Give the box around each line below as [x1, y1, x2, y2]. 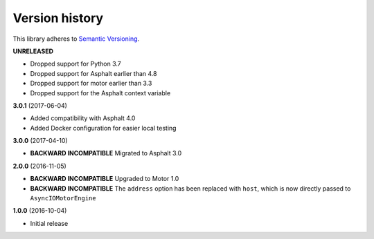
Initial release [30, 219, 69, 227]
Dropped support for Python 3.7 [30, 59, 121, 68]
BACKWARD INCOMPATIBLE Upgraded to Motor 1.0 [30, 175, 179, 183]
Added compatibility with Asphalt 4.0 [30, 114, 136, 122]
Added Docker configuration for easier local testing [30, 124, 177, 132]
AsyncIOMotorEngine [30, 194, 96, 202]
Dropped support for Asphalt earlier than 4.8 [30, 69, 157, 77]
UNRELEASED [12, 47, 54, 55]
